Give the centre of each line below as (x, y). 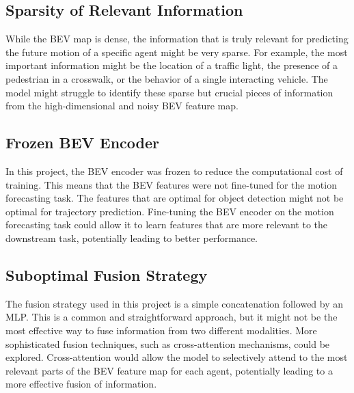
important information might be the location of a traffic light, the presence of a (172, 65)
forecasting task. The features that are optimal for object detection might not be (175, 198)
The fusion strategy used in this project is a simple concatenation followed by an (175, 303)
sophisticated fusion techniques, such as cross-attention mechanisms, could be (168, 343)
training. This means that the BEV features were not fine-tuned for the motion (171, 184)
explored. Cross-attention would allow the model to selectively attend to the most (177, 357)
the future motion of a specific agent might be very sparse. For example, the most (177, 52)
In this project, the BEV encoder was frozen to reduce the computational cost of (174, 171)
